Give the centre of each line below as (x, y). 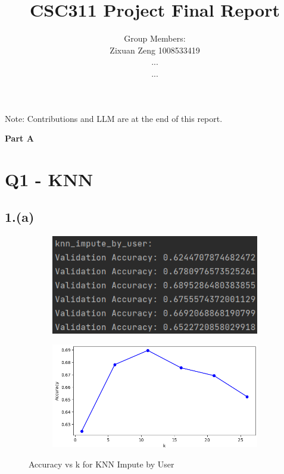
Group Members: (155, 38)
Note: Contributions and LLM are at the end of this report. (114, 118)
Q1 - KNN (49, 179)
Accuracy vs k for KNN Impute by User (102, 464)
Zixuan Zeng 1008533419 (155, 50)
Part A (19, 138)
